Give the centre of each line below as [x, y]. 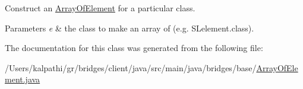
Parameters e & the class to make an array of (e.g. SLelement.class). [130, 28]
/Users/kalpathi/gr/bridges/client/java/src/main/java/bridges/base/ [131, 67]
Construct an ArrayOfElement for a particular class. [100, 8]
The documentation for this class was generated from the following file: [134, 48]
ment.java [23, 79]
